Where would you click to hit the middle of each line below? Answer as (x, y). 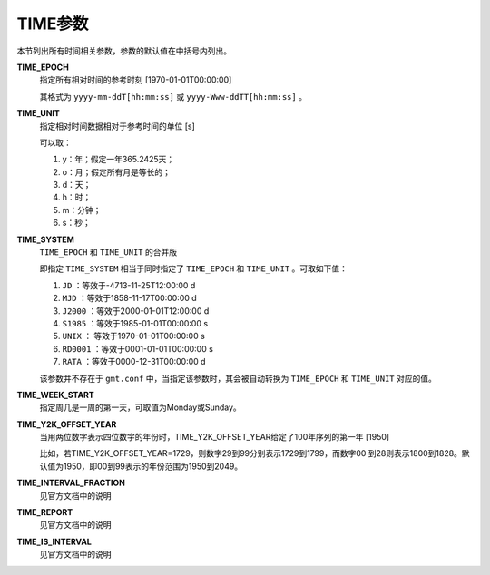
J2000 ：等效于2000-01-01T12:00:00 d (136, 311)
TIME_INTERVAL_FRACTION (71, 483)
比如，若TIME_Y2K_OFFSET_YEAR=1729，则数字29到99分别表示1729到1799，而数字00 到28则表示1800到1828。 (251, 453)
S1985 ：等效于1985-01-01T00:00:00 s (135, 323)
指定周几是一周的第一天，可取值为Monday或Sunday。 (141, 407)
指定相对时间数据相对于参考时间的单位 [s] (117, 126)
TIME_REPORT (45, 512)
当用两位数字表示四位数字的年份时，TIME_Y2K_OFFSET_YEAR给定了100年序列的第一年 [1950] (215, 437)
